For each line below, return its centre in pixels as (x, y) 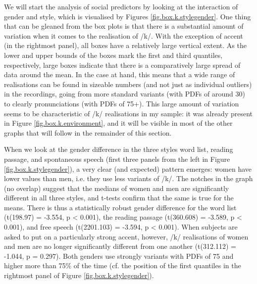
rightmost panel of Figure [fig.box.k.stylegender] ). (79, 275)
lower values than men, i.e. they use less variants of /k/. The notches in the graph (128, 178)
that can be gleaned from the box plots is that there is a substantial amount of (124, 26)
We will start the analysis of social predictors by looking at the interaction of (121, 6)
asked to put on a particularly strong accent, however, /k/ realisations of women (126, 236)
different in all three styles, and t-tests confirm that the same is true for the (119, 198)
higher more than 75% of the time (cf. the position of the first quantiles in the (123, 265)
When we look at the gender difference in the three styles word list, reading (119, 149)
